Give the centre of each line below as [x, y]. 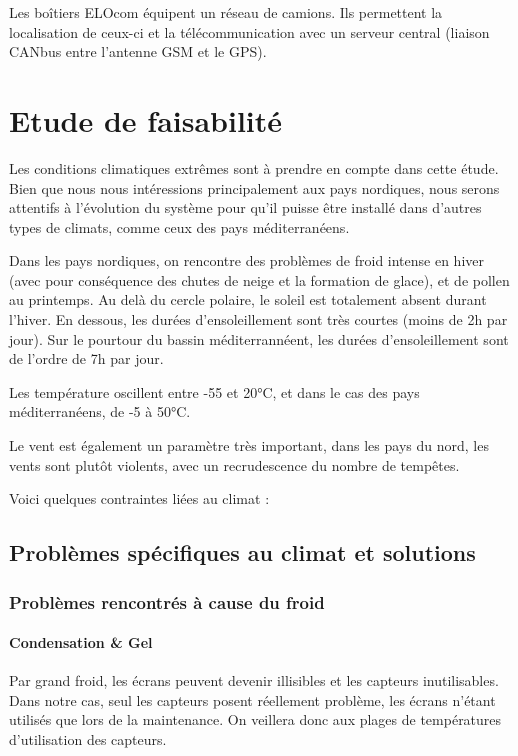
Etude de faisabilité [146, 119]
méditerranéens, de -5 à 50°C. [100, 411]
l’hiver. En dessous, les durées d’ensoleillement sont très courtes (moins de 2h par [258, 319]
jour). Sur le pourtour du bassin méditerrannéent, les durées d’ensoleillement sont [259, 338]
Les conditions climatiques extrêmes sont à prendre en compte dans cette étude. [254, 167]
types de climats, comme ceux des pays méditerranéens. [179, 226]
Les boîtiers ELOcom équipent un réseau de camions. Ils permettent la [226, 12]
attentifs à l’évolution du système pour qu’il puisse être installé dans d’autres [245, 207]
